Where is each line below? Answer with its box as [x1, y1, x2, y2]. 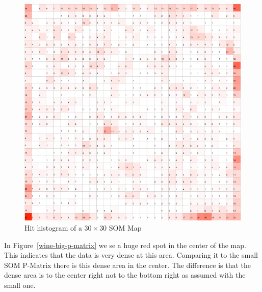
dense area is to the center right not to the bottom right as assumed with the [4, 269, 246, 280]
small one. [4, 279, 36, 290]
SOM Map [109, 222, 142, 233]
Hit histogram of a [24, 222, 82, 233]
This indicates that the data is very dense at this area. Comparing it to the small [4, 250, 258, 260]
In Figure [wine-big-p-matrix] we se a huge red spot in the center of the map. [4, 239, 246, 250]
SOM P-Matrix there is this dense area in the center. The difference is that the [4, 259, 251, 270]
